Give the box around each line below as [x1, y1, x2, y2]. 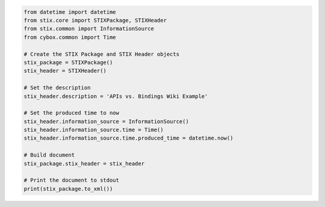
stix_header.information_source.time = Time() [23, 126, 164, 134]
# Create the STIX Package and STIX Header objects [23, 51, 180, 57]
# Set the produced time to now [23, 110, 120, 117]
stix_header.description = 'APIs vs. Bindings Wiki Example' [23, 93, 208, 99]
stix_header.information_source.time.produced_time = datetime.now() [23, 135, 234, 141]
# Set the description [23, 84, 91, 91]
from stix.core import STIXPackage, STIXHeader [23, 17, 167, 23]
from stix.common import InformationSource [23, 25, 155, 32]
